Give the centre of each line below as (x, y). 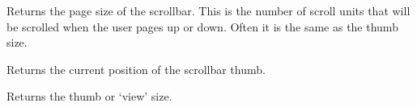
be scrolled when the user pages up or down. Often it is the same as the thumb (202, 26)
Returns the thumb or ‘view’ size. (89, 96)
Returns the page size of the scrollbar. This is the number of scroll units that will (208, 10)
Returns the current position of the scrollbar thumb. (136, 69)
